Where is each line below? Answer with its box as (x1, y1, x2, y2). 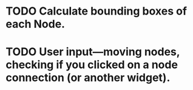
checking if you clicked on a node (5, 58, 178, 72)
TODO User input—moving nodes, (5, 45, 180, 59)
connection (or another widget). (5, 71, 171, 85)
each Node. (5, 17, 65, 31)
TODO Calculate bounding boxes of (5, 4, 188, 18)
